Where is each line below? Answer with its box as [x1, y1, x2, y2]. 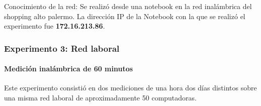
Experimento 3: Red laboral [4, 42, 120, 54]
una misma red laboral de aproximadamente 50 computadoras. [4, 92, 197, 103]
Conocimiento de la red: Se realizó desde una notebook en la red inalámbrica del [4, 1, 252, 11]
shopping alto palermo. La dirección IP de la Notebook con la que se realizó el [4, 11, 245, 21]
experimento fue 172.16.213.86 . [4, 21, 105, 31]
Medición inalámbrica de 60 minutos [4, 63, 133, 74]
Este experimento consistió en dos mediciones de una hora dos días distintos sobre [4, 82, 257, 93]
